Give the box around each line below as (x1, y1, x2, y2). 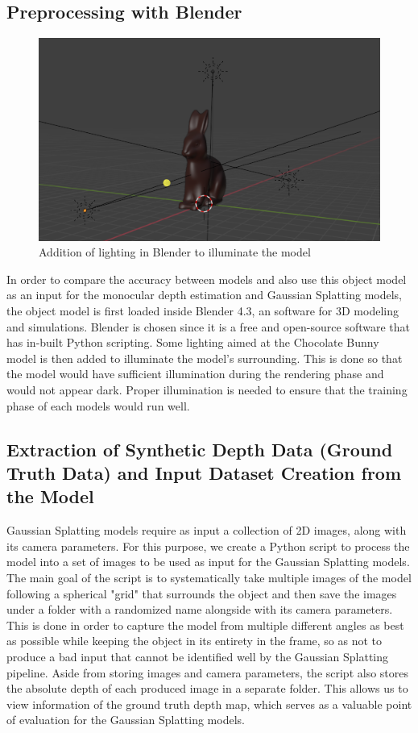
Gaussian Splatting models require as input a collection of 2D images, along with (6, 522, 407, 539)
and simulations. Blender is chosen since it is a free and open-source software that (6, 318, 411, 335)
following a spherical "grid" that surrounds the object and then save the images (6, 585, 397, 602)
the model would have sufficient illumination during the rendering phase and (6, 365, 384, 382)
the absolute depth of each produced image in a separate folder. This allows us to (6, 680, 408, 697)
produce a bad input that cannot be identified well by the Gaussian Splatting (6, 648, 389, 664)
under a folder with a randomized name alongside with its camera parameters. (6, 601, 393, 618)
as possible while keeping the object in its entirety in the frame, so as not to (6, 632, 383, 649)
